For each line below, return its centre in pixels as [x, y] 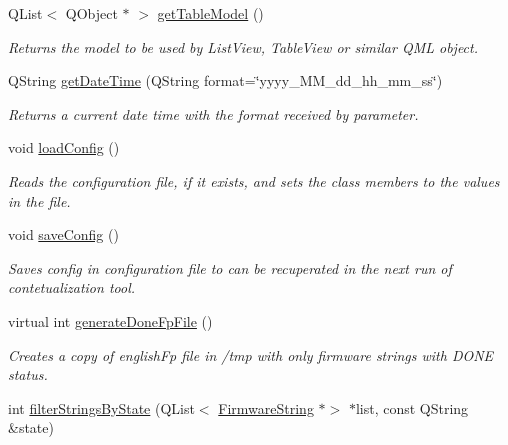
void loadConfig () [64, 147]
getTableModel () [210, 13]
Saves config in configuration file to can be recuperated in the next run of [230, 267]
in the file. [39, 200]
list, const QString [412, 407]
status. [28, 374]
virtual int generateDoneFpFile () [110, 320]
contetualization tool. [72, 287]
